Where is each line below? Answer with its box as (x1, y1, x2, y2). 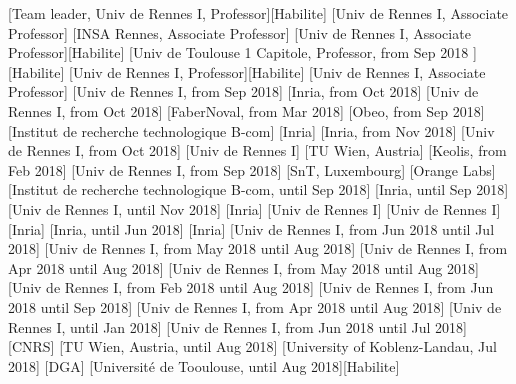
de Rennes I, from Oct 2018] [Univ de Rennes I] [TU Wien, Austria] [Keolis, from (8, 140, 507, 161)
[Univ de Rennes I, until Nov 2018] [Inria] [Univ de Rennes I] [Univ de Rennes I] (8, 198, 501, 219)
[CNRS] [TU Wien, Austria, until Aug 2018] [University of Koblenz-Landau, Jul (8, 336, 497, 357)
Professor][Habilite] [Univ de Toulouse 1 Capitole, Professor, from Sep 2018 (8, 42, 469, 63)
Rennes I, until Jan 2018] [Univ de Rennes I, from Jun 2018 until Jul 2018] (8, 316, 467, 337)
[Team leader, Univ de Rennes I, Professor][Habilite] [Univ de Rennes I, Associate (8, 3, 509, 23)
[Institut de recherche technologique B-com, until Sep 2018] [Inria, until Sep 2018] (8, 179, 509, 200)
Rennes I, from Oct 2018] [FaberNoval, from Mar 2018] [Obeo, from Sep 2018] (8, 100, 485, 121)
